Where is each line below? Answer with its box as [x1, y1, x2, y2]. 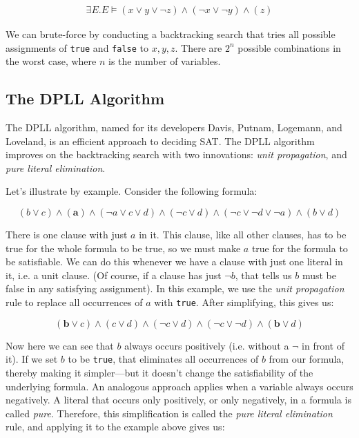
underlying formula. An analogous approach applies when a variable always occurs [6, 379, 353, 393]
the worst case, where [6, 54, 97, 68]
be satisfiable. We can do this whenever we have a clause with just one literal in [6, 254, 343, 269]
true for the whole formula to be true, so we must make [6, 240, 241, 255]
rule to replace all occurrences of [6, 295, 143, 310]
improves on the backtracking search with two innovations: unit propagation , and [6, 147, 347, 162]
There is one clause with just [6, 227, 128, 242]
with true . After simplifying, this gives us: [154, 295, 334, 310]
